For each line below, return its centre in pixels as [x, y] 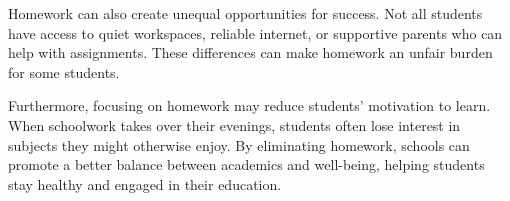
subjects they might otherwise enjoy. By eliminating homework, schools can [239, 144]
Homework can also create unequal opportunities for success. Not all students [245, 13]
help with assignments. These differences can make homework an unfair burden [250, 52]
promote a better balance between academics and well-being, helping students [246, 164]
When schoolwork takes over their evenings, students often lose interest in [234, 124]
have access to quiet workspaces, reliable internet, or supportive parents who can [255, 32]
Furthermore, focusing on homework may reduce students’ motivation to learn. [249, 105]
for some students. [64, 71]
